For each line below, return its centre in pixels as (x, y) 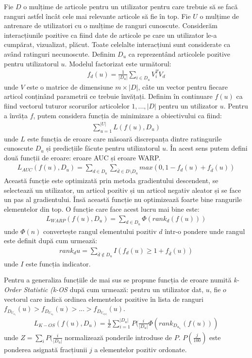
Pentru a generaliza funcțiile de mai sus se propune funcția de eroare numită (118, 280)
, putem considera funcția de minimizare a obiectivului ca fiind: (127, 115)
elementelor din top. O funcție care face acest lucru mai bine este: (102, 209)
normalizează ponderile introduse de (118, 337)
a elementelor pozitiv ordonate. (141, 349)
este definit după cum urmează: (51, 241)
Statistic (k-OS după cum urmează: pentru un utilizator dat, (114, 289)
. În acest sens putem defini (207, 148)
